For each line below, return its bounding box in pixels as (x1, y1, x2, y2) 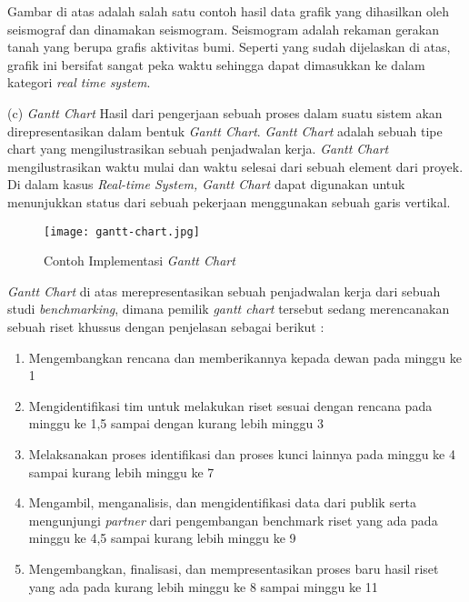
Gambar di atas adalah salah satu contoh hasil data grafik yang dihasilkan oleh (7, 2, 449, 20)
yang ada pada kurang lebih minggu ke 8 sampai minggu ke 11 (28, 577, 378, 596)
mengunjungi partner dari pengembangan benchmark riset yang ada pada (28, 510, 438, 529)
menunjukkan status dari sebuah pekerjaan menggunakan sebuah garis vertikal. (7, 192, 451, 211)
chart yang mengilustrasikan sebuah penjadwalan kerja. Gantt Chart (7, 139, 389, 158)
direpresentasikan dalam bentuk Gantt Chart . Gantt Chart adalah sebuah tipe (7, 121, 443, 140)
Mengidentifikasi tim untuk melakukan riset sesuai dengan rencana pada (28, 396, 433, 415)
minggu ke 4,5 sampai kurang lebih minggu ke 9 (28, 528, 296, 547)
